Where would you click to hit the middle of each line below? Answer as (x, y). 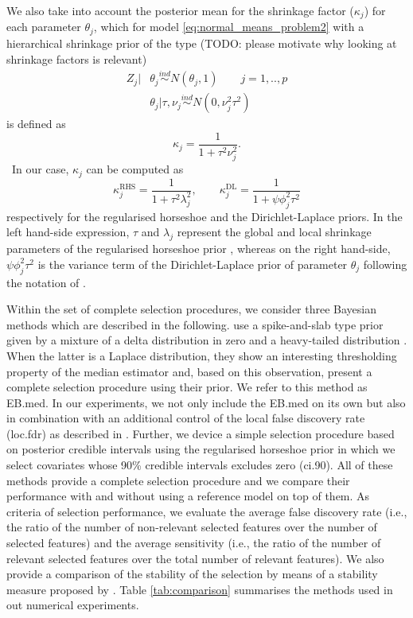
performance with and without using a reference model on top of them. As (188, 496)
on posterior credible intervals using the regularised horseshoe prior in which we (201, 449)
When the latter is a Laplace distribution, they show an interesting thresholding (202, 355)
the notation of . (46, 282)
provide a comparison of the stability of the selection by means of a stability (192, 574)
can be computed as (135, 169)
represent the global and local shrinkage (274, 232)
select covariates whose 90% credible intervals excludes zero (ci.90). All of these (200, 465)
